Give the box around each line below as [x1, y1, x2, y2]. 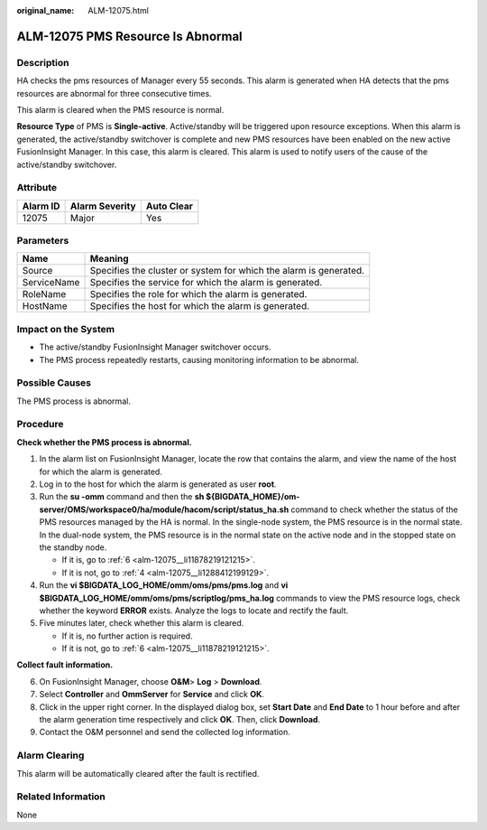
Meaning [89, 253, 130, 266]
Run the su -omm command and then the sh [39, 491, 205, 502]
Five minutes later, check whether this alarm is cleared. [39, 618, 244, 629]
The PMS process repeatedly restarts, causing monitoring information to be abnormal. [39, 354, 360, 365]
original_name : [16, 5, 75, 15]
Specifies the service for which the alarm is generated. [89, 276, 323, 289]
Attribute [16, 182, 58, 194]
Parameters [16, 235, 69, 247]
